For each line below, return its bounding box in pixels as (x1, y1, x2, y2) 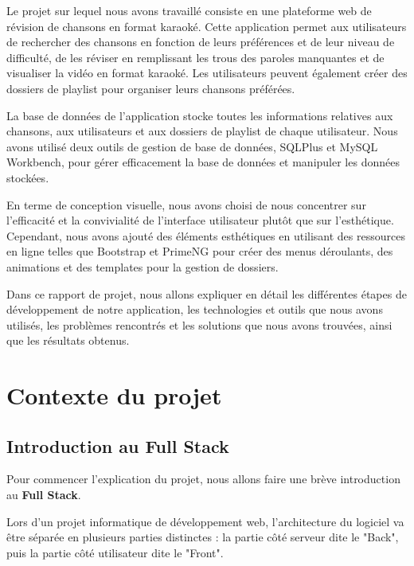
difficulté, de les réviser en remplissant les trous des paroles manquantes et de (6, 49, 385, 65)
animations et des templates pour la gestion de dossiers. (6, 258, 279, 275)
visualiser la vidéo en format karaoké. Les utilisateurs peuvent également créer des (6, 64, 408, 81)
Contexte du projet (6, 379, 222, 412)
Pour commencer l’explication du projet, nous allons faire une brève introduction (6, 470, 400, 487)
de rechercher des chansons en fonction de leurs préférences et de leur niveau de (6, 33, 395, 50)
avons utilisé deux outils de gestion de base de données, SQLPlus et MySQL (6, 138, 378, 154)
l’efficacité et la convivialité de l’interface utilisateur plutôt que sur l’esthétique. (6, 212, 394, 228)
